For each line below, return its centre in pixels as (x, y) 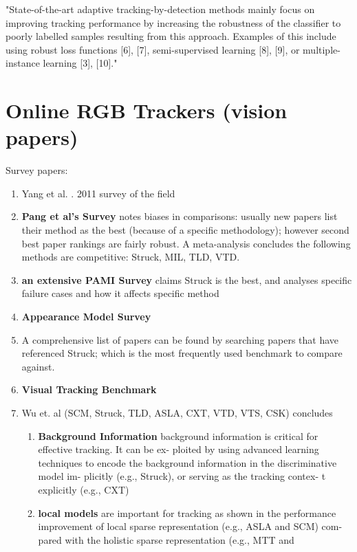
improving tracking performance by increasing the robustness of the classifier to (173, 22)
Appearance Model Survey (86, 317)
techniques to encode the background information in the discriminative (187, 462)
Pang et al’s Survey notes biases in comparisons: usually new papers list (180, 216)
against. (38, 366)
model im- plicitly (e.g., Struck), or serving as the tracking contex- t (182, 476)
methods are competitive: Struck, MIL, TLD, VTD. (131, 257)
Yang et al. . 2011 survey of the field (98, 193)
